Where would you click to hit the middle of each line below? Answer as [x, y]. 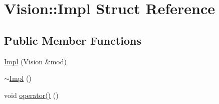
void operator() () [31, 95]
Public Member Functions [73, 40]
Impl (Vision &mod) [35, 61]
